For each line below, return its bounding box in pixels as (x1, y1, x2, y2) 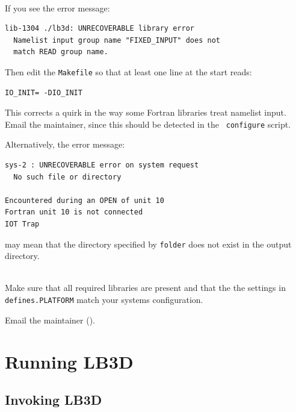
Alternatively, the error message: (5, 138, 125, 151)
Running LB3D (5, 349, 134, 373)
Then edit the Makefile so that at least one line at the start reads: (5, 65, 252, 78)
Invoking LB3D (5, 390, 102, 409)
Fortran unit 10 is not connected (5, 208, 143, 217)
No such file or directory (13, 172, 122, 181)
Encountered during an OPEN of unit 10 (5, 196, 164, 205)
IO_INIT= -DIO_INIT (5, 88, 82, 97)
